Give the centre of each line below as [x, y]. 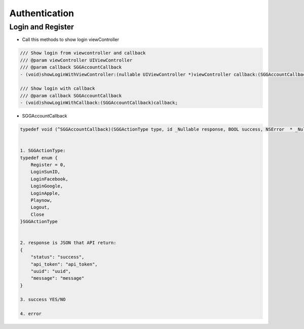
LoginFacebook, [49, 179]
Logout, [40, 207]
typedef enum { [39, 158]
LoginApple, [46, 193]
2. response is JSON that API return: [68, 243]
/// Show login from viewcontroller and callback [83, 53]
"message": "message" [58, 278]
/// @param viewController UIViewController [76, 60]
